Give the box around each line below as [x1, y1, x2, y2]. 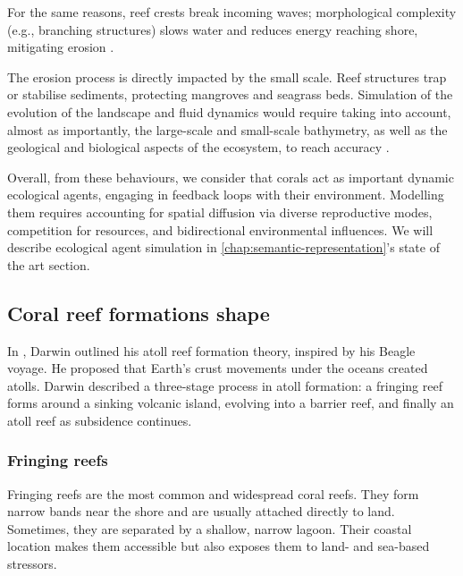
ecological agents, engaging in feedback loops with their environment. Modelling [7, 185, 444, 204]
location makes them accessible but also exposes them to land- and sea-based [7, 537, 430, 555]
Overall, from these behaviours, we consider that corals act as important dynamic [7, 167, 454, 186]
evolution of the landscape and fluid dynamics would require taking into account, [7, 102, 451, 121]
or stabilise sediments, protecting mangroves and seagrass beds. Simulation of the [7, 85, 453, 104]
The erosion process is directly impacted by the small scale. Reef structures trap [7, 67, 447, 86]
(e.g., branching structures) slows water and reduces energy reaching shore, [7, 20, 418, 38]
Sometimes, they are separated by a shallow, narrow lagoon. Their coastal [7, 519, 412, 538]
